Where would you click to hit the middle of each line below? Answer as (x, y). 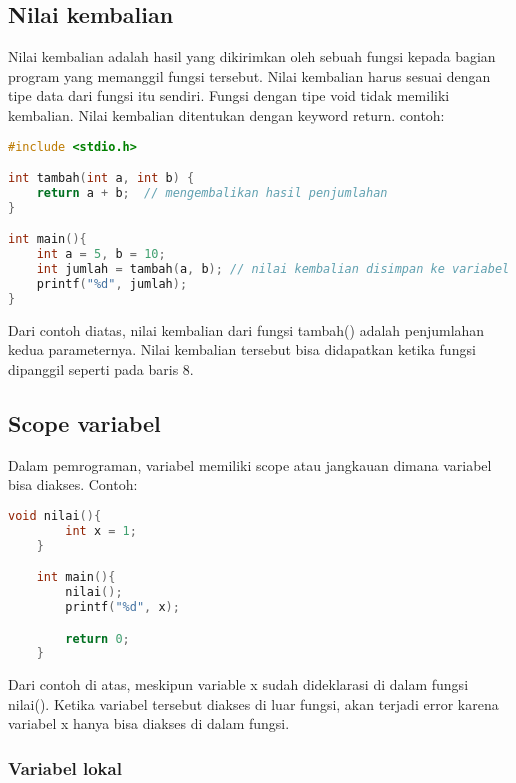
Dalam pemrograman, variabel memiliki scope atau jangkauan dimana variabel (250, 464)
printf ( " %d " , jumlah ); (112, 284)
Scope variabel (84, 422)
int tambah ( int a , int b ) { (101, 178)
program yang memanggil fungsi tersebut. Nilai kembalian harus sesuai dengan (249, 75)
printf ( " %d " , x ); (122, 606)
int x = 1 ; (101, 530)
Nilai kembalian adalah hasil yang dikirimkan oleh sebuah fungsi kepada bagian (252, 56)
